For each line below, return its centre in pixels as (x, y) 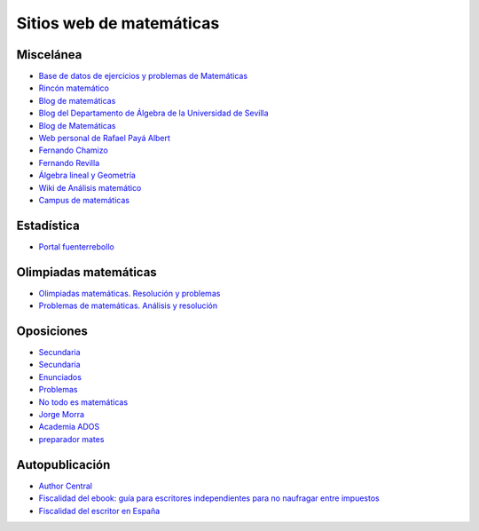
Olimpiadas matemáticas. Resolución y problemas (130, 293)
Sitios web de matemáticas (118, 23)
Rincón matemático (74, 88)
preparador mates (71, 439)
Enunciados (60, 376)
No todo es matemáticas (83, 402)
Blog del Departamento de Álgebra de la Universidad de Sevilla (154, 113)
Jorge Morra (61, 415)
